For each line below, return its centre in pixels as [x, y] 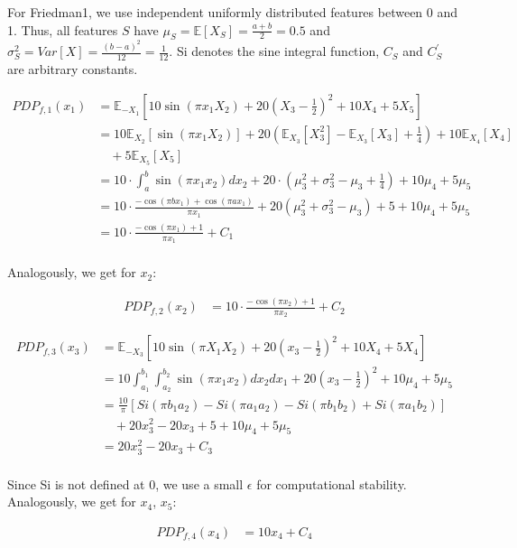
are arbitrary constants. [73, 69]
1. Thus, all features [63, 29]
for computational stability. [332, 483]
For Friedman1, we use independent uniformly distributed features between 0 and [233, 12]
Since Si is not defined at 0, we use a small [125, 483]
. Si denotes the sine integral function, [274, 51]
